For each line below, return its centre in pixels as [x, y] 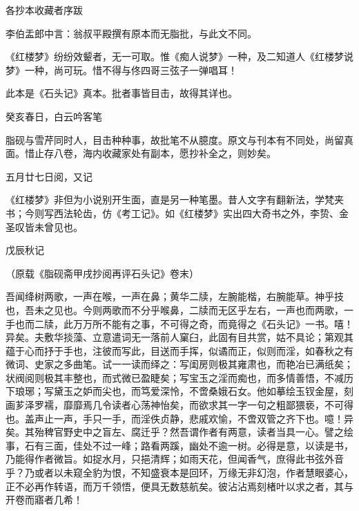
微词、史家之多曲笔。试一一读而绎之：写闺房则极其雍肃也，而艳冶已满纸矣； [179, 364]
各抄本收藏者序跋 [44, 10]
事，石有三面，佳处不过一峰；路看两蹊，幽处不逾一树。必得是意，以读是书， [179, 445]
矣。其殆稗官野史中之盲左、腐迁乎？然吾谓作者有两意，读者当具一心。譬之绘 [179, 432]
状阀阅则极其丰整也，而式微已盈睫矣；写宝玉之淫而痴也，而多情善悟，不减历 [179, 377]
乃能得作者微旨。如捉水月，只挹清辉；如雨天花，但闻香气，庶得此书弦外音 [175, 459]
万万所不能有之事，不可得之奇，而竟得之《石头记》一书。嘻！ [213, 323]
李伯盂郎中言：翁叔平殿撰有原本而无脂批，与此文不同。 [131, 33]
